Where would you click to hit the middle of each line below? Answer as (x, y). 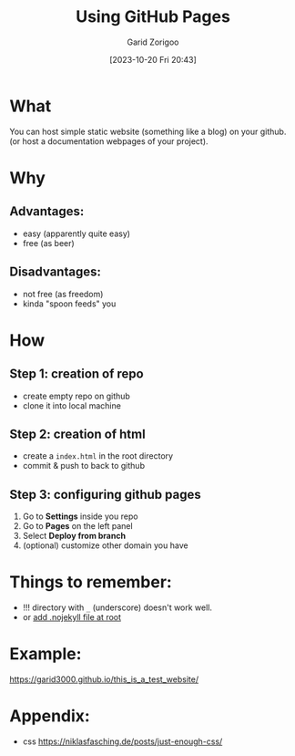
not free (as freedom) (63, 294)
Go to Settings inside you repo (80, 516)
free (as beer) (48, 243)
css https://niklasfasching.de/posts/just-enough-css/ (122, 741)
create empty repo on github (76, 396)
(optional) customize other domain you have (105, 545)
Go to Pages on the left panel (78, 526)
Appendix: (50, 716)
